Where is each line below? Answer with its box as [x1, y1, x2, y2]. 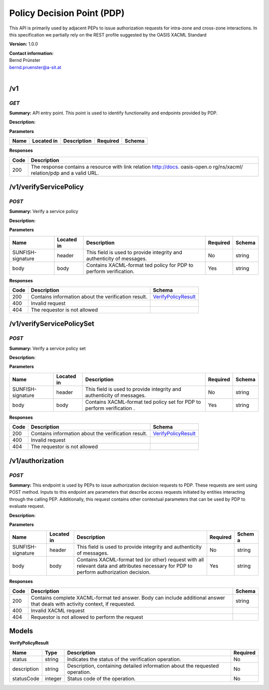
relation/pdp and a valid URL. [30, 169, 99, 176]
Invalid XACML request [30, 607, 85, 614]
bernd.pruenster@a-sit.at [9, 64, 62, 70]
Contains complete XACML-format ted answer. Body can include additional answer [30, 594, 225, 601]
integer [45, 675, 62, 682]
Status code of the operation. [67, 675, 136, 682]
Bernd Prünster [9, 57, 41, 63]
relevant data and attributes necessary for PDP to [76, 563, 193, 570]
